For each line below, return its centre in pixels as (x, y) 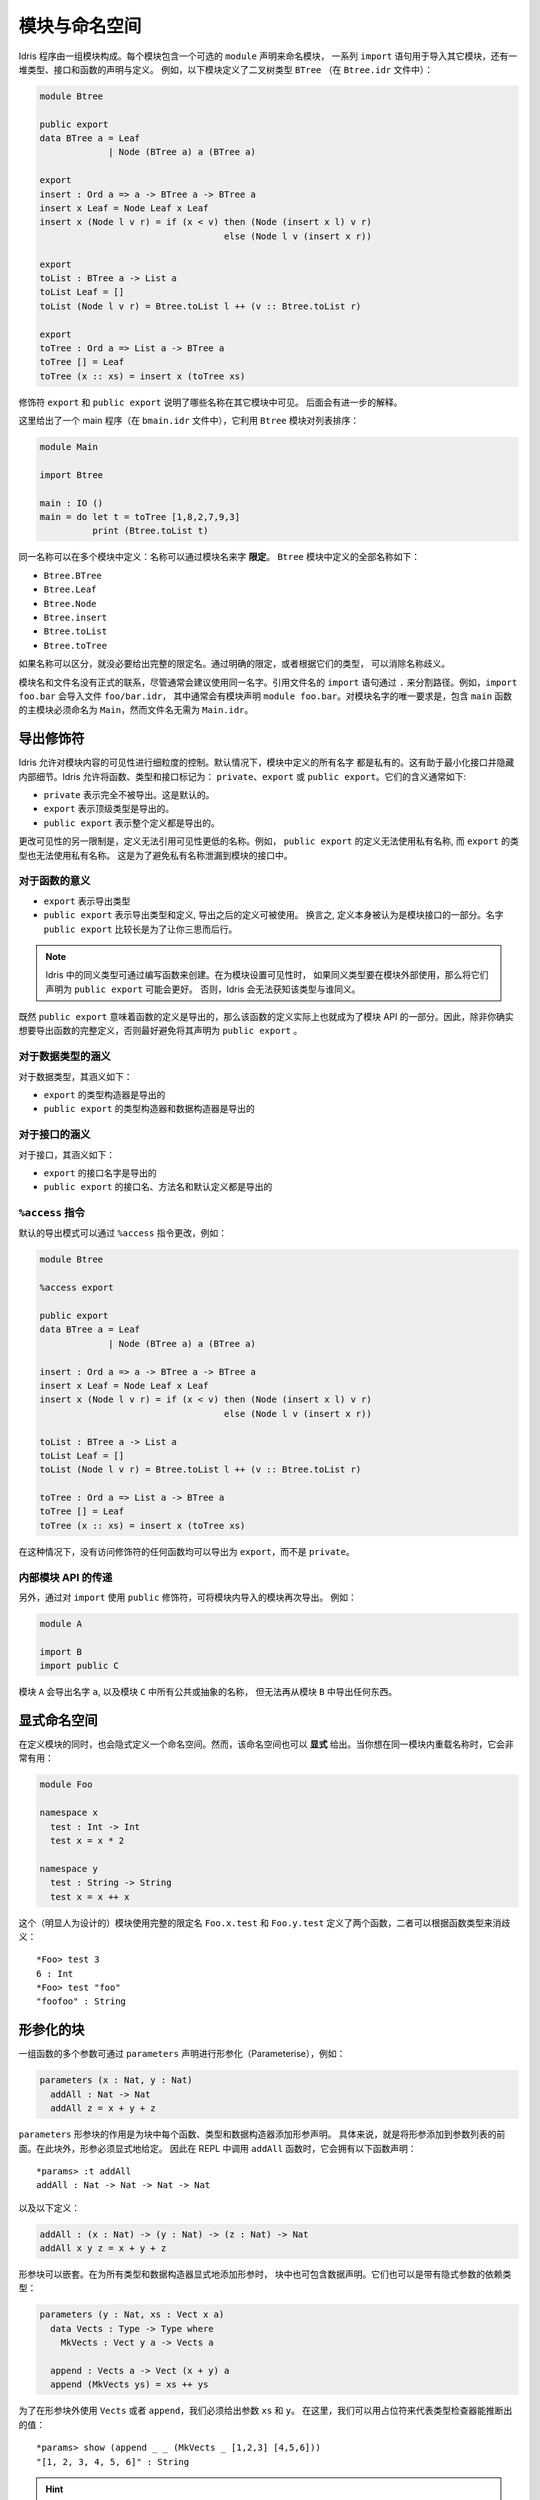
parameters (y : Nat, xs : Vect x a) (132, 2314)
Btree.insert (75, 617)
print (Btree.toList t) (150, 531)
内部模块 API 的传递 (65, 1577)
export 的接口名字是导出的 (100, 1172)
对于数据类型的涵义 (65, 1057)
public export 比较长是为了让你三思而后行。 (140, 929)
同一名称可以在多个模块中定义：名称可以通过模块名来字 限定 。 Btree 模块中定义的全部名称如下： (219, 557)
